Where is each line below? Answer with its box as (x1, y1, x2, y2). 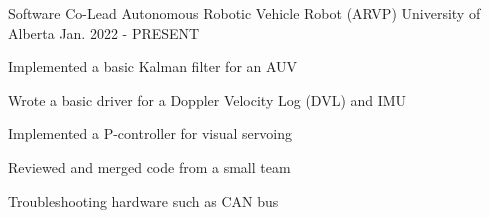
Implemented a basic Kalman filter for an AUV (8, 56, 298, 77)
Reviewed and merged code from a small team (8, 156, 291, 177)
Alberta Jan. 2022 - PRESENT (8, 22, 200, 43)
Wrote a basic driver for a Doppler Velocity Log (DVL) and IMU (8, 89, 407, 110)
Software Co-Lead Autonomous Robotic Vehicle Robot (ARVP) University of (8, 3, 481, 23)
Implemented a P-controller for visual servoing (8, 123, 293, 144)
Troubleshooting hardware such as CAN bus (8, 190, 279, 211)
